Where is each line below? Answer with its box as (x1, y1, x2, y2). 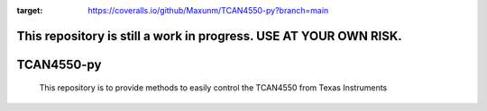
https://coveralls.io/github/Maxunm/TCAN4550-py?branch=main (87, 5, 329, 15)
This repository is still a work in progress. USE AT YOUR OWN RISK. (16, 28, 403, 44)
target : (16, 5, 43, 15)
